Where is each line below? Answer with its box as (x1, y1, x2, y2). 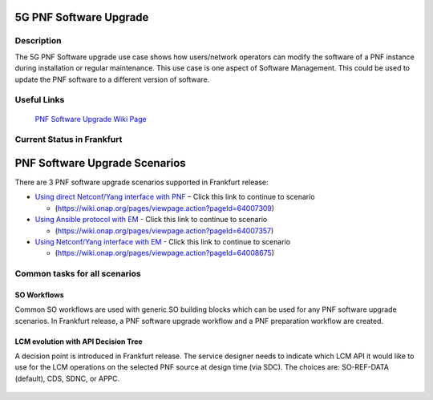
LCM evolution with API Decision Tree (14, 337, 144, 346)
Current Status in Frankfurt (14, 134, 123, 145)
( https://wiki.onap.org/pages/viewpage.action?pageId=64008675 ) (55, 248, 275, 258)
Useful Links (14, 95, 65, 106)
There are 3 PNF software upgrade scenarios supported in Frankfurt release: (14, 177, 269, 187)
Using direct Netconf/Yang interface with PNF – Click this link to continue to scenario (34, 192, 316, 202)
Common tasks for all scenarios (14, 269, 141, 280)
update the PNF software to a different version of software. (14, 75, 210, 84)
